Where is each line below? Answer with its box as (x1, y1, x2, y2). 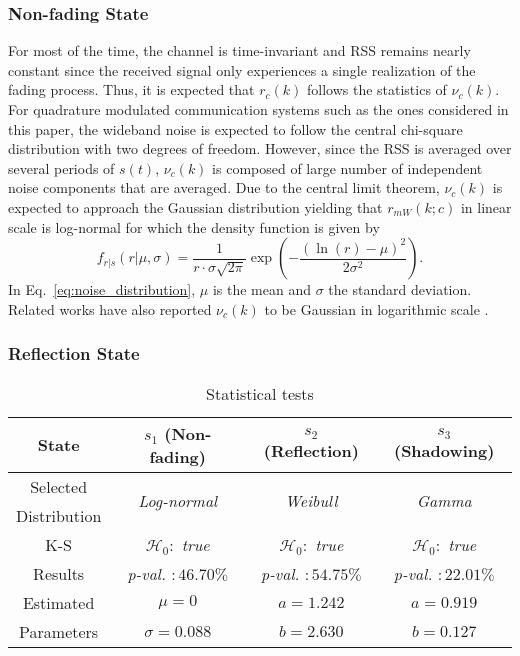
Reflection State (8, 341, 140, 366)
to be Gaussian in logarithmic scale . (264, 298, 489, 319)
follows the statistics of (306, 79, 447, 100)
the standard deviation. (328, 279, 472, 300)
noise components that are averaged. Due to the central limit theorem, (8, 177, 440, 198)
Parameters (19, 619, 99, 643)
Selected (30, 474, 88, 498)
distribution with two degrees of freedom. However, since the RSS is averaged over (8, 138, 512, 159)
